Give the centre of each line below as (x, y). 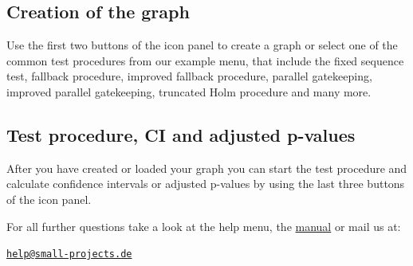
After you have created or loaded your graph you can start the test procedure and (207, 168)
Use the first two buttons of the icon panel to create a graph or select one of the (202, 45)
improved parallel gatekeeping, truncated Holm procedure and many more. (189, 91)
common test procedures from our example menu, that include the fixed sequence (205, 60)
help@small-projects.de (69, 254)
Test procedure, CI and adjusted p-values (181, 134)
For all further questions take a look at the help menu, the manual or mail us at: (204, 226)
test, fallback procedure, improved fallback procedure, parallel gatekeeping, (189, 76)
